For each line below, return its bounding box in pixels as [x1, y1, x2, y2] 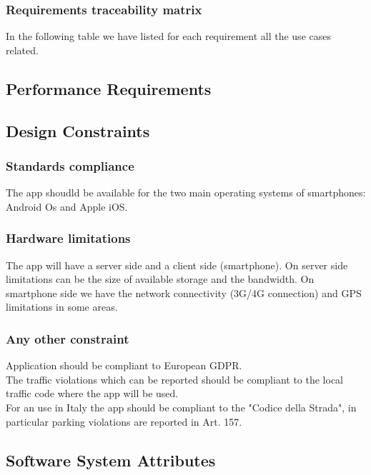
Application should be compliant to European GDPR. [6, 358, 242, 373]
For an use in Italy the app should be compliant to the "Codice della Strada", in [6, 399, 357, 414]
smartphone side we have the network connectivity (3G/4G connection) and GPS [6, 285, 362, 300]
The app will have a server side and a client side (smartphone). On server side [6, 257, 348, 272]
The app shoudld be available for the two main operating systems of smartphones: [6, 185, 366, 200]
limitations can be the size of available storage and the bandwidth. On [6, 271, 315, 286]
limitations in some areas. [6, 299, 118, 314]
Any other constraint [6, 329, 129, 347]
